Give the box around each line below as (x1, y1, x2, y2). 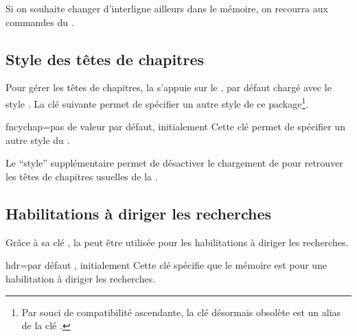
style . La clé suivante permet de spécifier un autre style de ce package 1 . (5, 94, 309, 110)
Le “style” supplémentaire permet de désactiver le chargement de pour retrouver (5, 156, 343, 170)
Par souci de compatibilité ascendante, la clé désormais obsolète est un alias (21, 304, 341, 319)
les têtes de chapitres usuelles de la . (5, 169, 158, 184)
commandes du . (5, 14, 74, 29)
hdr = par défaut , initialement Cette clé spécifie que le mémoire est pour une (5, 258, 327, 272)
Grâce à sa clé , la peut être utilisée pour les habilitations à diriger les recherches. (5, 235, 349, 249)
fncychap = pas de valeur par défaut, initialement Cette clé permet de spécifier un (5, 119, 345, 134)
